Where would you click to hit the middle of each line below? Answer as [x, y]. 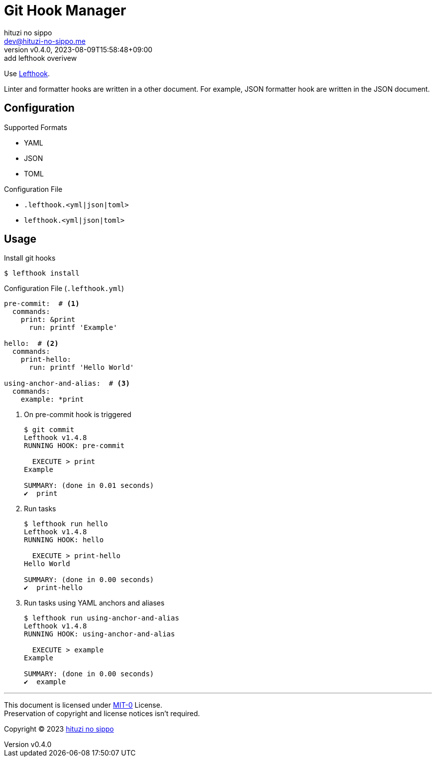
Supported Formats [36, 127]
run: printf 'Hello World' [82, 368]
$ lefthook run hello [66, 524]
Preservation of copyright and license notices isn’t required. [102, 714]
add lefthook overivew [41, 58]
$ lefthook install [42, 273]
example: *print [52, 399]
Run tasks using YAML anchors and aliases [94, 603]
